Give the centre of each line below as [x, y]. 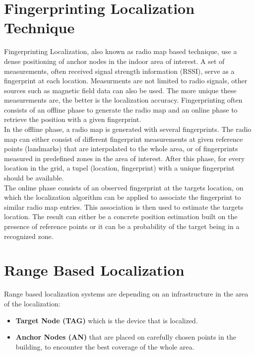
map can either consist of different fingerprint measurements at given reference [124, 139]
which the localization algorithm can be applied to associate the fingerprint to [123, 197]
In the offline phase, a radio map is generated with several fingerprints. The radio [128, 129]
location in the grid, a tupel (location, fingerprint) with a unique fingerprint [119, 168]
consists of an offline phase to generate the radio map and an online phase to [121, 109]
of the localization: [32, 303]
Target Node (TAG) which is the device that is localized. [107, 320]
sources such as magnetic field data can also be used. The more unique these [120, 90]
